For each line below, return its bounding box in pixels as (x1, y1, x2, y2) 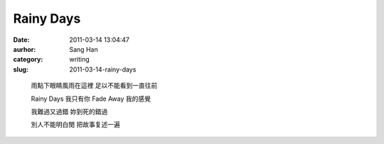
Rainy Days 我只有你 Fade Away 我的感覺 (31, 94, 151, 103)
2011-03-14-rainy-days (69, 65, 137, 74)
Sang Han (69, 45, 99, 53)
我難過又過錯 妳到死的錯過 (31, 107, 108, 116)
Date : (13, 35, 30, 44)
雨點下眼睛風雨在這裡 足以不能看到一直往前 (31, 82, 158, 90)
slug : (13, 65, 28, 74)
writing (69, 55, 90, 64)
